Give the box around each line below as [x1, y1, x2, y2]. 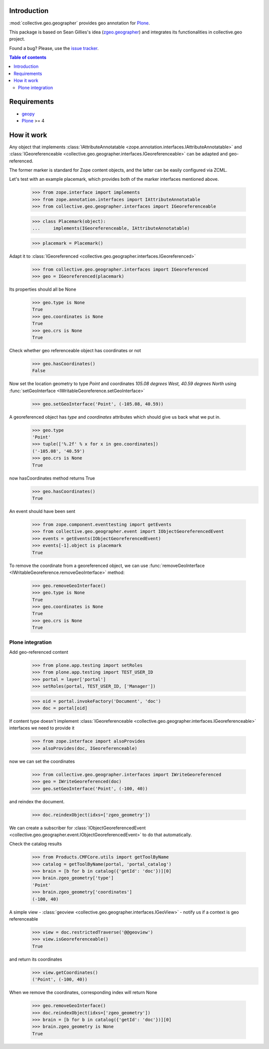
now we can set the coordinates [9, 758, 75, 764]
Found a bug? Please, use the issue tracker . [9, 45, 99, 51]
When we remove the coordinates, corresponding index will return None [9, 990, 157, 996]
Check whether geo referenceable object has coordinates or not [9, 347, 141, 353]
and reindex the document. [9, 798, 65, 804]
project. [9, 36, 25, 42]
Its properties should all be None [9, 286, 77, 292]
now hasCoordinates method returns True [9, 475, 95, 481]
